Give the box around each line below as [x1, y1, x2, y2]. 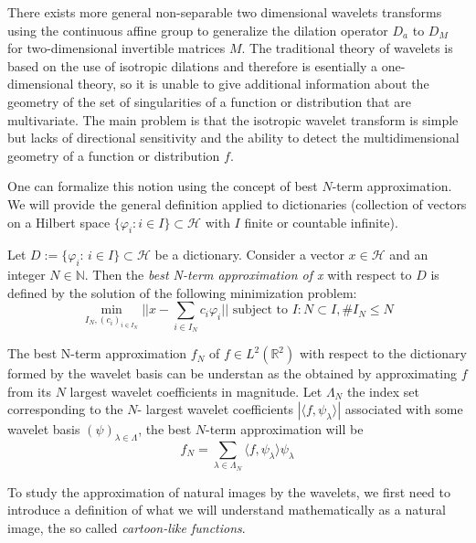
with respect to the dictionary [299, 344, 467, 363]
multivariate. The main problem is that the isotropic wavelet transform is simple [7, 110, 459, 129]
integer [7, 265, 46, 284]
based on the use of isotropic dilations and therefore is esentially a [7, 56, 378, 75]
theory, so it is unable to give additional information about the [78, 74, 429, 93]
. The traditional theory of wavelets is [241, 38, 453, 58]
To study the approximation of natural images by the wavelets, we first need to [7, 482, 450, 501]
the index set [346, 381, 419, 400]
